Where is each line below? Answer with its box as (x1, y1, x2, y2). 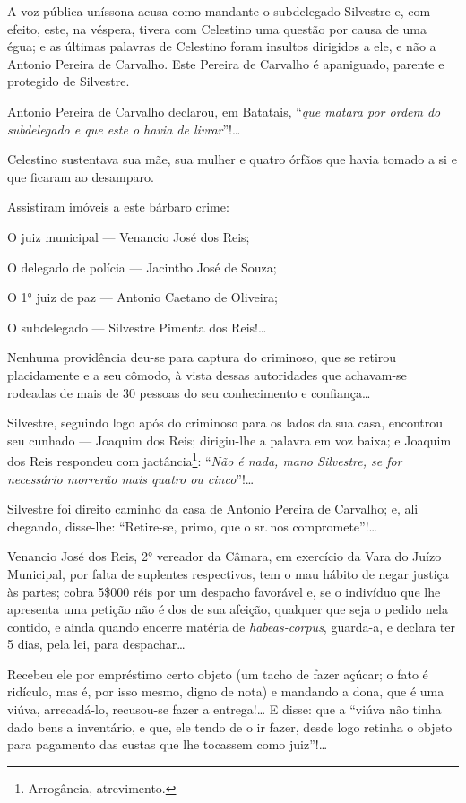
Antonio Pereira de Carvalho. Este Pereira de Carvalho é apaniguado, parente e (7, 54, 444, 73)
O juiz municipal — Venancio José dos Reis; (7, 227, 250, 246)
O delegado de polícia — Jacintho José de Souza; (7, 257, 277, 276)
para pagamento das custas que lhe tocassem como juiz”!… (7, 735, 328, 754)
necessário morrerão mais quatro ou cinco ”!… (7, 469, 255, 488)
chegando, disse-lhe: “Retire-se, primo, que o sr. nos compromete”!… (7, 516, 377, 535)
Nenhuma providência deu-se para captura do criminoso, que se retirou (7, 348, 397, 367)
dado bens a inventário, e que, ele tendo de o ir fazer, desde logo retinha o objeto (7, 717, 453, 736)
